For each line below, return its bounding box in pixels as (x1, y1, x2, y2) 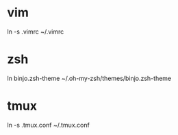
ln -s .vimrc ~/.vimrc (7, 27, 64, 36)
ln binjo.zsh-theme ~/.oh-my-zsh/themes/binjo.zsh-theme (7, 74, 172, 82)
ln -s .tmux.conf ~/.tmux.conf (7, 121, 90, 129)
